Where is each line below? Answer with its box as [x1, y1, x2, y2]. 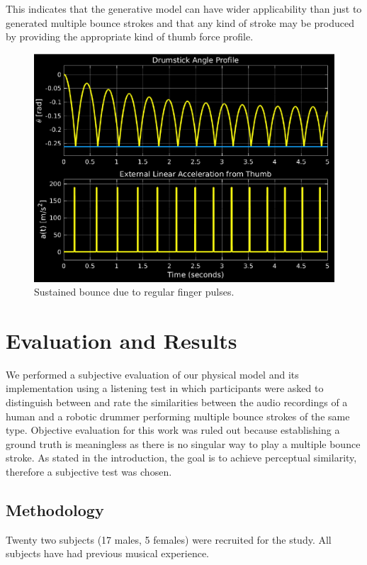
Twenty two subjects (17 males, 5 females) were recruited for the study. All [6, 532, 332, 547]
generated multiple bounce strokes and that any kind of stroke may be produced [6, 15, 354, 30]
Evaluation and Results [6, 325, 237, 354]
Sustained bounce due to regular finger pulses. [34, 284, 235, 299]
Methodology [6, 498, 104, 520]
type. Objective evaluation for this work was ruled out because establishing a [6, 423, 340, 437]
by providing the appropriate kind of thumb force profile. [6, 29, 254, 44]
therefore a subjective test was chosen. [6, 464, 172, 479]
